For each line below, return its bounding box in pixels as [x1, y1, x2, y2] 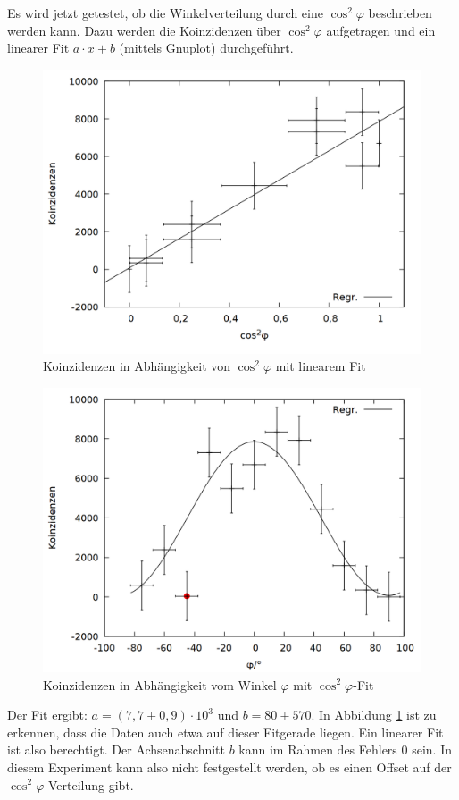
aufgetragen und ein [326, 21, 436, 39]
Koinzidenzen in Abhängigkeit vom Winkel [43, 675, 277, 694]
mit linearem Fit [275, 357, 366, 375]
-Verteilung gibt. [44, 775, 134, 794]
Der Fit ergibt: [7, 705, 88, 724]
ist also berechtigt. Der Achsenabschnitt [7, 740, 226, 759]
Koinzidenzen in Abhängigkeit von [43, 357, 231, 375]
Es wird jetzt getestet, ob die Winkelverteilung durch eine [7, 4, 323, 21]
